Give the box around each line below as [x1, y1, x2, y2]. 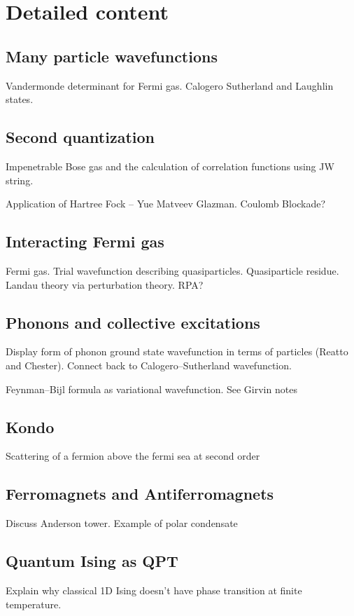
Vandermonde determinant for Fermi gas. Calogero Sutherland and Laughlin [6, 78, 334, 93]
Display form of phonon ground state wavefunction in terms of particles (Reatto [6, 344, 348, 359]
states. [6, 92, 34, 107]
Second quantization [6, 126, 155, 148]
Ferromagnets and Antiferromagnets [6, 483, 274, 505]
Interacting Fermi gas [6, 231, 164, 252]
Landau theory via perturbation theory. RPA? [6, 277, 204, 292]
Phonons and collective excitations [6, 311, 260, 333]
